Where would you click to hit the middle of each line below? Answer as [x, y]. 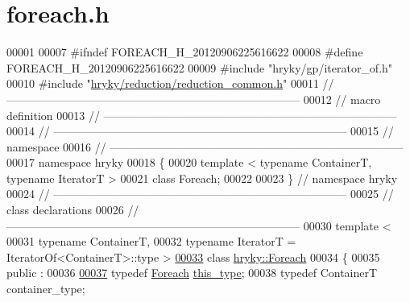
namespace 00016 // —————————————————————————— [205, 146]
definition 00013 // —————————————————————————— [202, 115]
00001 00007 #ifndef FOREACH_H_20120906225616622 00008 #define [185, 52]
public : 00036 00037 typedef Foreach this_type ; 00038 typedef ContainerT [192, 273]
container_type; [46, 289]
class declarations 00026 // [73, 210]
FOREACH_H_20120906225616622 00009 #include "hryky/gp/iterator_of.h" [200, 67]
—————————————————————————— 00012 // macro [194, 99]
